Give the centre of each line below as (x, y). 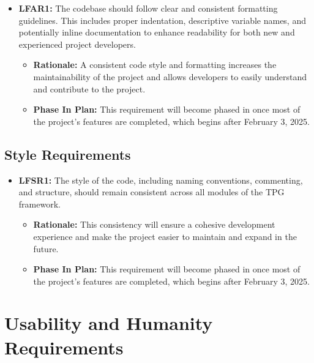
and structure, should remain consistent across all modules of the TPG (151, 192)
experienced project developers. (77, 44)
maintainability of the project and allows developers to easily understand (170, 76)
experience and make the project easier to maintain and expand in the (165, 236)
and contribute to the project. (89, 88)
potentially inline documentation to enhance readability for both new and (157, 32)
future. (46, 248)
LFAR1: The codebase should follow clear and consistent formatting (148, 8)
